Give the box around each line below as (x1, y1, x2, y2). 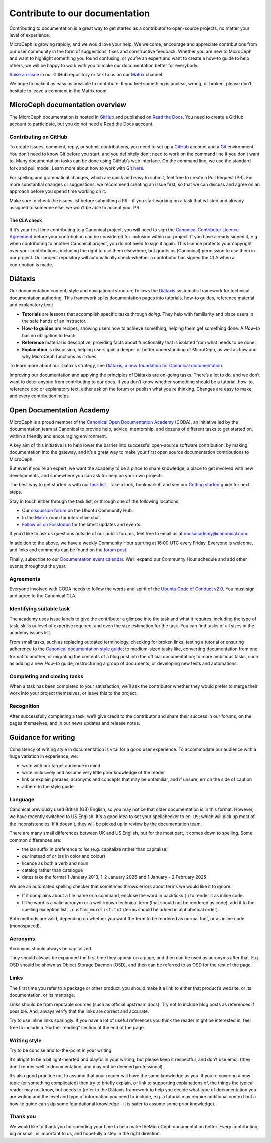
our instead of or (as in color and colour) (22, 853, 105, 859)
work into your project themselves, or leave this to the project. (9, 690, 138, 696)
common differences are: (9, 837, 62, 843)
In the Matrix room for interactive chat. (22, 514, 101, 520)
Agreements (9, 575, 40, 582)
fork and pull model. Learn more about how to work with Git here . (9, 165, 145, 171)
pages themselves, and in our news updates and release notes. (9, 720, 140, 726)
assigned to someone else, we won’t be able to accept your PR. (9, 205, 141, 211)
